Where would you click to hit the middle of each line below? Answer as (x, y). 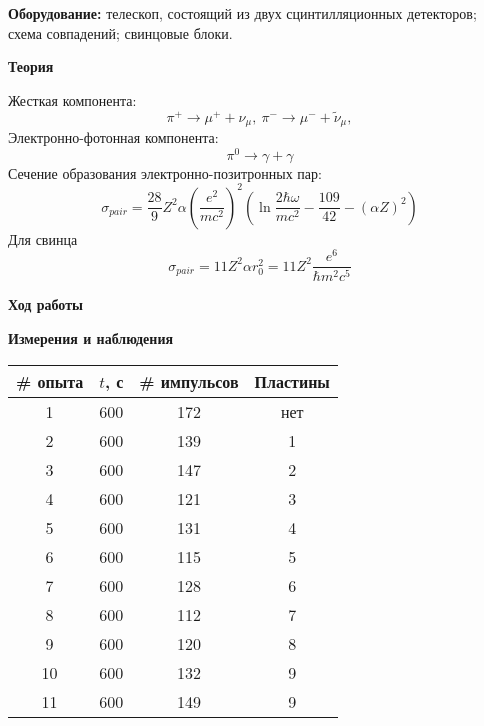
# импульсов (189, 381)
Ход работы (45, 304)
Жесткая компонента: (72, 99)
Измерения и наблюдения (91, 338)
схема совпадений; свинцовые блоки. (120, 32)
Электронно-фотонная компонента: (113, 137)
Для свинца (43, 238)
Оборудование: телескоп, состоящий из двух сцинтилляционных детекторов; (242, 13)
